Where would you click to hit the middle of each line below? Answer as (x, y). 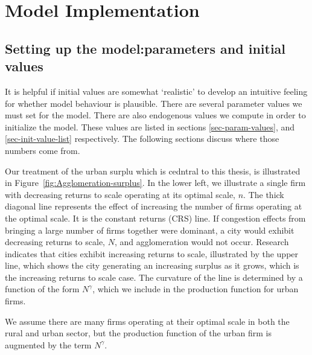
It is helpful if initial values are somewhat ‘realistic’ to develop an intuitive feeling (156, 91)
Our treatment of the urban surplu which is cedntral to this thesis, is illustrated (153, 171)
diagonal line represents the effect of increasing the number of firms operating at (154, 206)
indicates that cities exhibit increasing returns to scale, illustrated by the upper (152, 253)
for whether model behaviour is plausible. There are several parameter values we (154, 103)
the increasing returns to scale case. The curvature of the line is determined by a (154, 277)
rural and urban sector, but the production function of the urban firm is (138, 333)
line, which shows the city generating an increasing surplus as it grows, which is (152, 265)
